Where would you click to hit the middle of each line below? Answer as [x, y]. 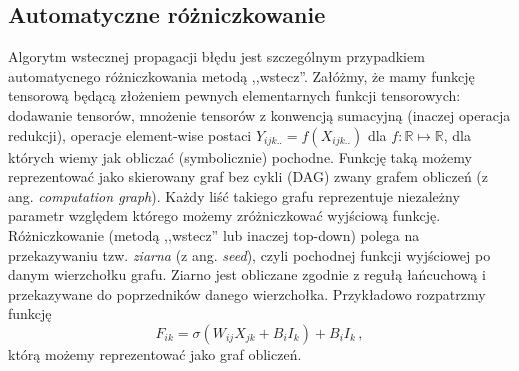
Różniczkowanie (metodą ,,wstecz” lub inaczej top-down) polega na [214, 234]
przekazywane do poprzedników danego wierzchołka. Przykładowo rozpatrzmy [247, 293]
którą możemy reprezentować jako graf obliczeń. [155, 353]
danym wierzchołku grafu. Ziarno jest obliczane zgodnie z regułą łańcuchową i [247, 274]
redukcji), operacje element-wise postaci [130, 134]
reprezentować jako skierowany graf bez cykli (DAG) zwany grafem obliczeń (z [248, 176]
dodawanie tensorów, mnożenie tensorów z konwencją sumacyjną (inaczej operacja [259, 114]
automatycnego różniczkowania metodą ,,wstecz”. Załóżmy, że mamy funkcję [241, 75]
